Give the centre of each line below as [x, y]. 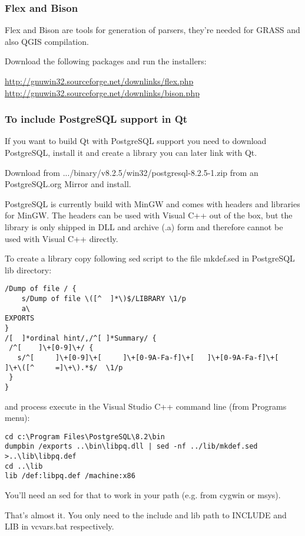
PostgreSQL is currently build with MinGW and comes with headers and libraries [152, 203]
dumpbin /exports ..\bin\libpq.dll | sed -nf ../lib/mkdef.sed [131, 447]
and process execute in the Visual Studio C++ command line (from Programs [146, 406]
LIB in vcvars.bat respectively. [59, 526]
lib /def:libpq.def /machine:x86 [70, 476]
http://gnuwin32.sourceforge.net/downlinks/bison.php [102, 92]
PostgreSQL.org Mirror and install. [68, 184]
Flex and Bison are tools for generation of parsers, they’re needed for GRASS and [152, 30]
